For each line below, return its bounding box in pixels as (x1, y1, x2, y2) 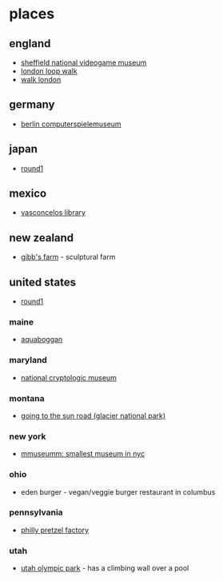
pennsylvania (9, 507, 63, 518)
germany (9, 97, 55, 112)
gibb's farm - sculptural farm (20, 253, 116, 262)
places (9, 5, 55, 23)
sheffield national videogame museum (20, 58, 147, 67)
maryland (9, 355, 47, 366)
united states (9, 275, 77, 289)
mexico (9, 187, 47, 201)
